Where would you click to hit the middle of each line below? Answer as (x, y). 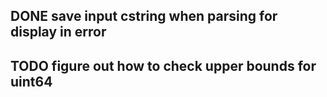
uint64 (31, 81)
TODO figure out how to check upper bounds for (163, 65)
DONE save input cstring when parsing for (144, 16)
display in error (58, 32)
